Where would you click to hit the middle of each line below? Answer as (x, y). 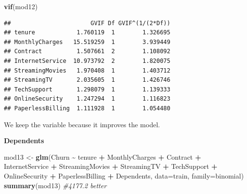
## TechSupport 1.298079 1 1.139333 (87, 89)
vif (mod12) (21, 6)
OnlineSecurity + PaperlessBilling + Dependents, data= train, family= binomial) (124, 175)
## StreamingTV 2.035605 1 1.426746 (87, 80)
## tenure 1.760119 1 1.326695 (87, 33)
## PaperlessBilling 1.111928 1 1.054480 (87, 108)
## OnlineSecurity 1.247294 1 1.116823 (87, 99)
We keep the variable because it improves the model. (82, 124)
